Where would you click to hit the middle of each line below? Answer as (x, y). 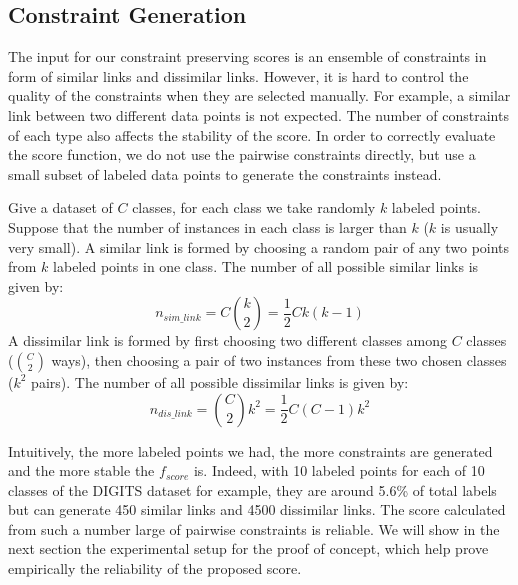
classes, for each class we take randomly (254, 207)
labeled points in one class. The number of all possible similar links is (266, 266)
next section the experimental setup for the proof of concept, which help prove (248, 548)
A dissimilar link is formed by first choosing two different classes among (228, 340)
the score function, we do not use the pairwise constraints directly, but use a (242, 154)
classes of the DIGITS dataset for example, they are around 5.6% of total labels (252, 489)
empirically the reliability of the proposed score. (155, 568)
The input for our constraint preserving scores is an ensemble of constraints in (247, 56)
